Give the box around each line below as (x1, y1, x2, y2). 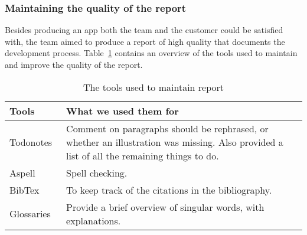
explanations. (66, 213, 121, 227)
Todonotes (9, 135, 53, 149)
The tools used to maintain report (83, 80, 224, 94)
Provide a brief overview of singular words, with (66, 200, 264, 214)
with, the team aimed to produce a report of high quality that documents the (5, 35, 285, 47)
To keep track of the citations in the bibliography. (66, 182, 272, 197)
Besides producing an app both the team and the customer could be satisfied (5, 24, 283, 36)
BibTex (9, 182, 40, 197)
